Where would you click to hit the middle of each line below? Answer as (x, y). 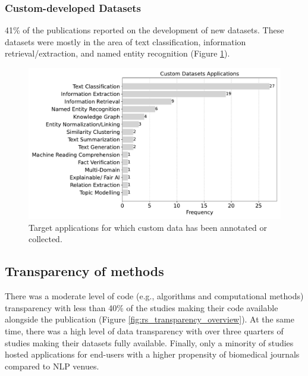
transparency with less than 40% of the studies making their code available (142, 307)
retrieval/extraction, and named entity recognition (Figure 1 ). (117, 53)
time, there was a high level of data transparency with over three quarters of (144, 331)
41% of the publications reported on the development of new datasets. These (144, 30)
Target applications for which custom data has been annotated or (148, 227)
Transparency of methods (84, 271)
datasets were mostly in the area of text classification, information (125, 41)
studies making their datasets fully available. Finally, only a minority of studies (149, 342)
